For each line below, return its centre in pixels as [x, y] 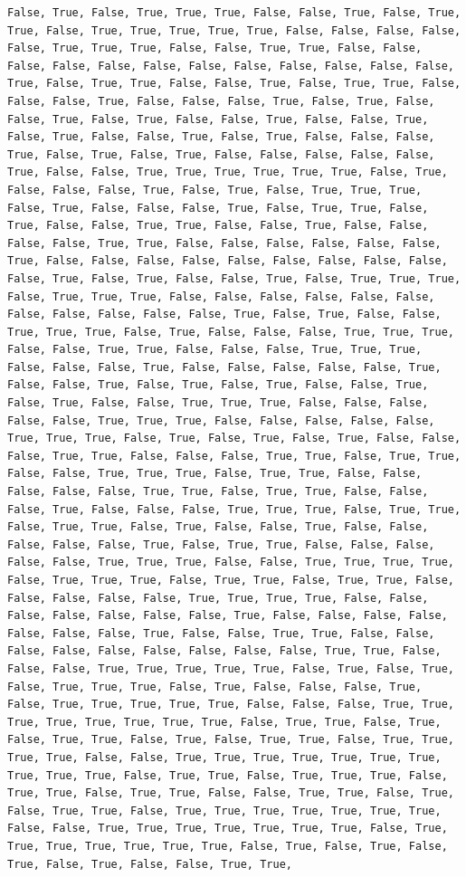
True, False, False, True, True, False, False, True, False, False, [218, 226]
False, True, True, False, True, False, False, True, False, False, [218, 527]
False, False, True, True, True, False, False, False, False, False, [221, 420]
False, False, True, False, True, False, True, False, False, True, [218, 385]
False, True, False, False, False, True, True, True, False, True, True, [234, 509]
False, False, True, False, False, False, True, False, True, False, [221, 101]
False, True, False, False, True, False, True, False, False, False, [221, 137]
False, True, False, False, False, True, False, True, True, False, [218, 208]
